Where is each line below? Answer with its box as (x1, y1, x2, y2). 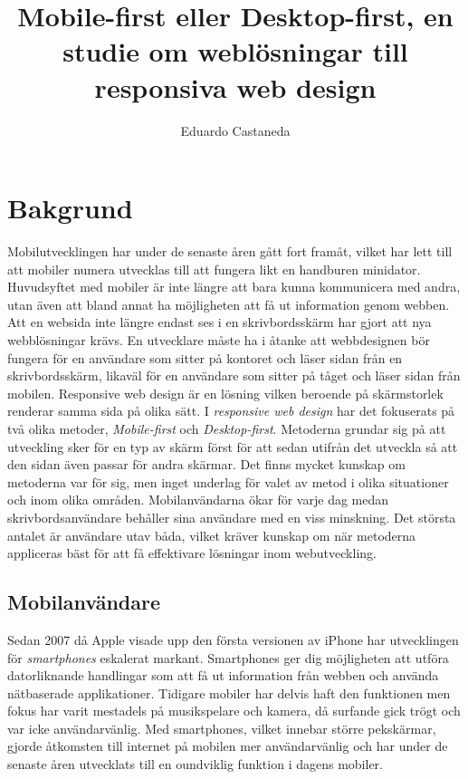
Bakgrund (7, 189, 133, 226)
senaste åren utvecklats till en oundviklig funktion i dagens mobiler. (7, 755, 383, 774)
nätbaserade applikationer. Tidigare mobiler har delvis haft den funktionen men (7, 683, 451, 702)
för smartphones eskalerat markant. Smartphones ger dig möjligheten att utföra (7, 648, 449, 667)
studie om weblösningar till (62, 33, 408, 70)
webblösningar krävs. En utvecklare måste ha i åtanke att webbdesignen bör (7, 331, 430, 349)
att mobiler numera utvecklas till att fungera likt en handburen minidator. (7, 259, 421, 278)
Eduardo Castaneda (180, 120, 291, 139)
